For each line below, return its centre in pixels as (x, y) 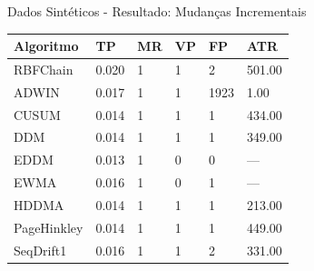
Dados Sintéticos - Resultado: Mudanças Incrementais (157, 11)
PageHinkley (49, 227)
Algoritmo (46, 46)
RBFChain (44, 69)
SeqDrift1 (40, 250)
